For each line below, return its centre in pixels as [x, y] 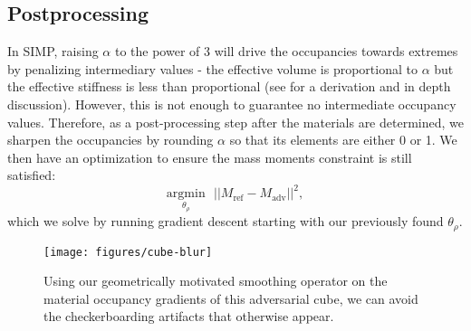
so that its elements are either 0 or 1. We [343, 140]
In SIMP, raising [53, 51]
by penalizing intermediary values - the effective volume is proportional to [212, 68]
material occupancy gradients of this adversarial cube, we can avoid [231, 298]
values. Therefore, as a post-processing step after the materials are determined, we [235, 122]
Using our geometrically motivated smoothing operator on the [216, 281]
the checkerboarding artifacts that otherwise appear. [189, 316]
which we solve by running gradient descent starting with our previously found [226, 221]
